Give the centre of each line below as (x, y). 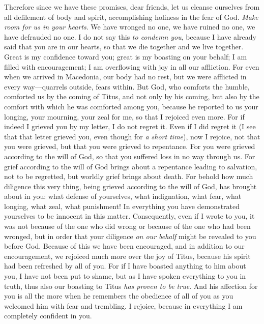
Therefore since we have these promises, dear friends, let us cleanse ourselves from (132, 7)
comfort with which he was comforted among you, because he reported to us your (131, 106)
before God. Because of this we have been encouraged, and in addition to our (124, 246)
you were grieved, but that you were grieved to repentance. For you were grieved (130, 146)
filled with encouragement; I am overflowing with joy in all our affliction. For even (132, 66)
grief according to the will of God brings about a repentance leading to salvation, (131, 166)
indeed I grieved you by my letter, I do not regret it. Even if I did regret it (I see (130, 126)
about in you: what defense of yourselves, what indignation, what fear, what (123, 196)
